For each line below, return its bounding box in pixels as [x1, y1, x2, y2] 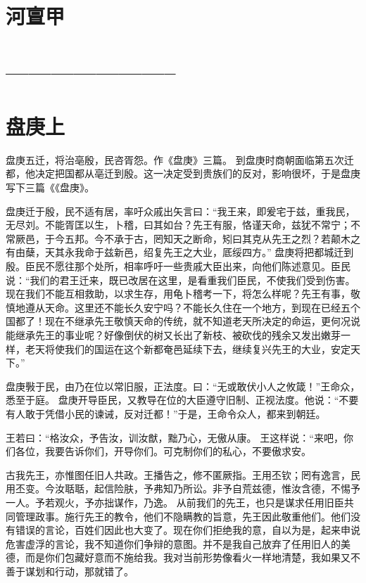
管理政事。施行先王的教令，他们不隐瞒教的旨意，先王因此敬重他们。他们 [15, 508, 351, 523]
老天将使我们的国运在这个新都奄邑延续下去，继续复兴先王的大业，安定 [25, 341, 351, 356]
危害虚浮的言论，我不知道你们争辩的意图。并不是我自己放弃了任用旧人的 [6, 536, 341, 551]
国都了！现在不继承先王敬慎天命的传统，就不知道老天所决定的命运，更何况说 [6, 314, 360, 328]
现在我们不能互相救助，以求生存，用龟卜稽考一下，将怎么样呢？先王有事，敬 [6, 286, 360, 301]
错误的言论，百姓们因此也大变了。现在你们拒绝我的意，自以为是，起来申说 [15, 523, 360, 537]
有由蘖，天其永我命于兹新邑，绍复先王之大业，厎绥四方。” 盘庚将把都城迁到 [6, 245, 354, 260]
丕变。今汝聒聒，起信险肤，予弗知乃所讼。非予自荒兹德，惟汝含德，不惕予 [15, 481, 360, 496]
